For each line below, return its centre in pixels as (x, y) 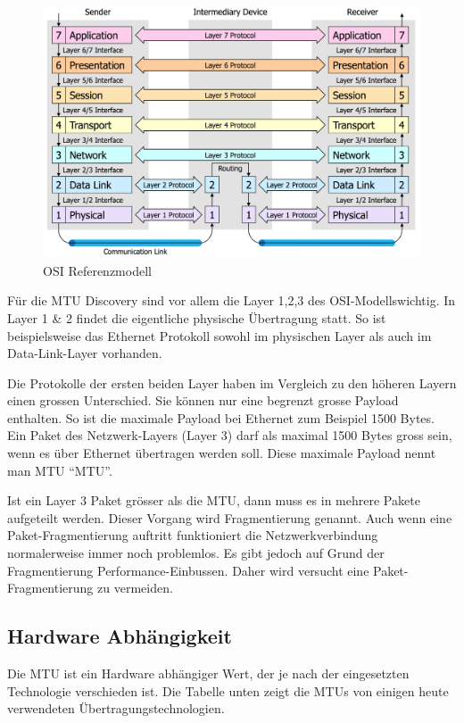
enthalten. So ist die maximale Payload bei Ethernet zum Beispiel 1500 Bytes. (221, 417)
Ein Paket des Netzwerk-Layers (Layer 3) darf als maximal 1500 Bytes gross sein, (230, 435)
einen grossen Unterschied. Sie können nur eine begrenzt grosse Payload (203, 400)
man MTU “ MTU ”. (60, 470)
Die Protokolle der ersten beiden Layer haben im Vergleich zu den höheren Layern (232, 382)
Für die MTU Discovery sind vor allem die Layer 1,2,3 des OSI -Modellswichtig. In (232, 300)
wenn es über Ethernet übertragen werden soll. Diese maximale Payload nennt (222, 453)
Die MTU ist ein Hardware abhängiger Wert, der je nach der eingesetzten (208, 673)
